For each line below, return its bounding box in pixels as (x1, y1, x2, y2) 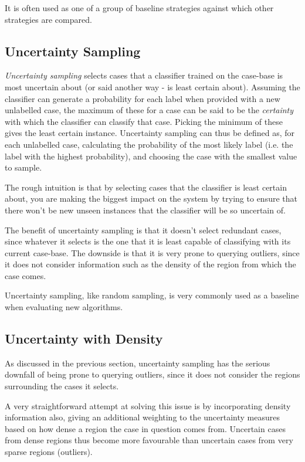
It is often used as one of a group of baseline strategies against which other (5, 2, 274, 13)
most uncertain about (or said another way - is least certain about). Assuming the (5, 80, 300, 93)
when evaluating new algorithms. (5, 301, 123, 313)
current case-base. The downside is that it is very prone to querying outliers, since (5, 246, 300, 259)
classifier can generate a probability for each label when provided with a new (5, 92, 280, 104)
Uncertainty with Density (5, 329, 163, 348)
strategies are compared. (5, 13, 92, 25)
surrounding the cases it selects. (5, 380, 119, 392)
